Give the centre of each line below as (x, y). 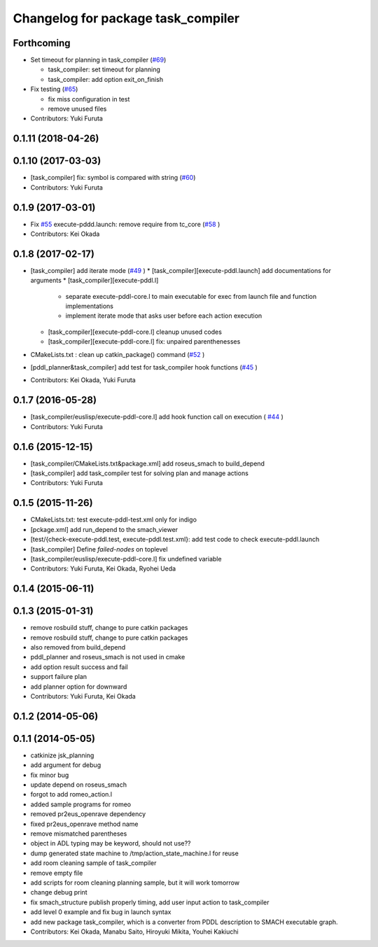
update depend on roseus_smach (79, 785)
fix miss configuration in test (89, 99)
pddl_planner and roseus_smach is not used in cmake (108, 657)
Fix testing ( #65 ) (54, 89)
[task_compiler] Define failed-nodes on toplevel (99, 549)
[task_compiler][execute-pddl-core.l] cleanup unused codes (135, 332)
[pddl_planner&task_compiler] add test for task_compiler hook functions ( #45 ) (144, 367)
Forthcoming (42, 43)
